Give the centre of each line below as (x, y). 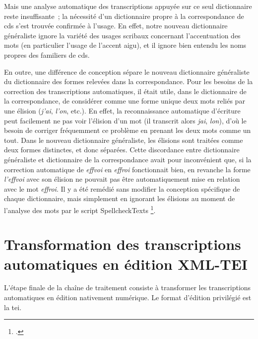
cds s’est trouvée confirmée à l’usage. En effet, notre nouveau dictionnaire (116, 26)
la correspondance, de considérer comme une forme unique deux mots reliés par (125, 101)
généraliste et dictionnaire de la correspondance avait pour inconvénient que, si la (128, 159)
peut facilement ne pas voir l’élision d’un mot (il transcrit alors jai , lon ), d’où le (125, 120)
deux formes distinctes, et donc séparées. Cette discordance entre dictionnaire (122, 150)
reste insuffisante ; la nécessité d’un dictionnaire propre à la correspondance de (124, 16)
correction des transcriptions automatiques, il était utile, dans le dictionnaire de (125, 91)
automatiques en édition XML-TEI (126, 264)
